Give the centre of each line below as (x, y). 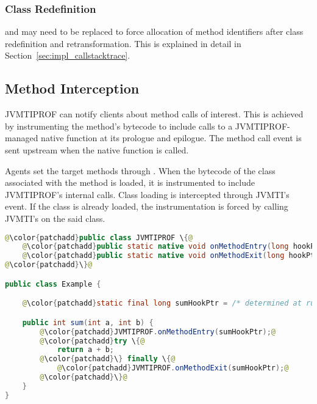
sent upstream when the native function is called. (97, 149)
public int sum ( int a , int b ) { (88, 322)
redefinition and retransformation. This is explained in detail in (123, 43)
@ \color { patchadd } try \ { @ (92, 341)
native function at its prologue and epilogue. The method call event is (171, 138)
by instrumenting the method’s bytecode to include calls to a (119, 126)
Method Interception (72, 88)
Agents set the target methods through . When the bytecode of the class (140, 170)
